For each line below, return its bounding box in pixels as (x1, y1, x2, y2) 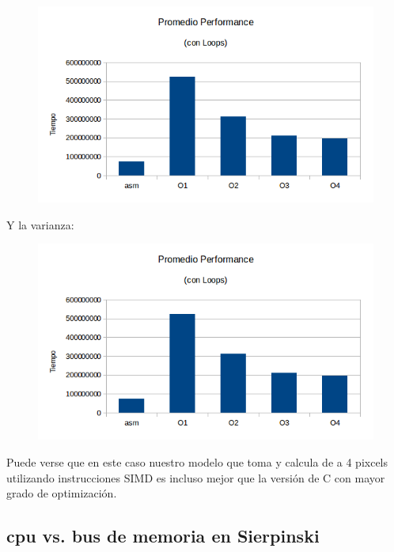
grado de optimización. (6, 485, 117, 501)
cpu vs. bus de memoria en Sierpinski (6, 524, 320, 548)
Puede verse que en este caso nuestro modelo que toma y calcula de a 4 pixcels (6, 454, 388, 470)
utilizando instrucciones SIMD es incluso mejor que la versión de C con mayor (6, 469, 385, 486)
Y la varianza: (6, 216, 74, 233)
